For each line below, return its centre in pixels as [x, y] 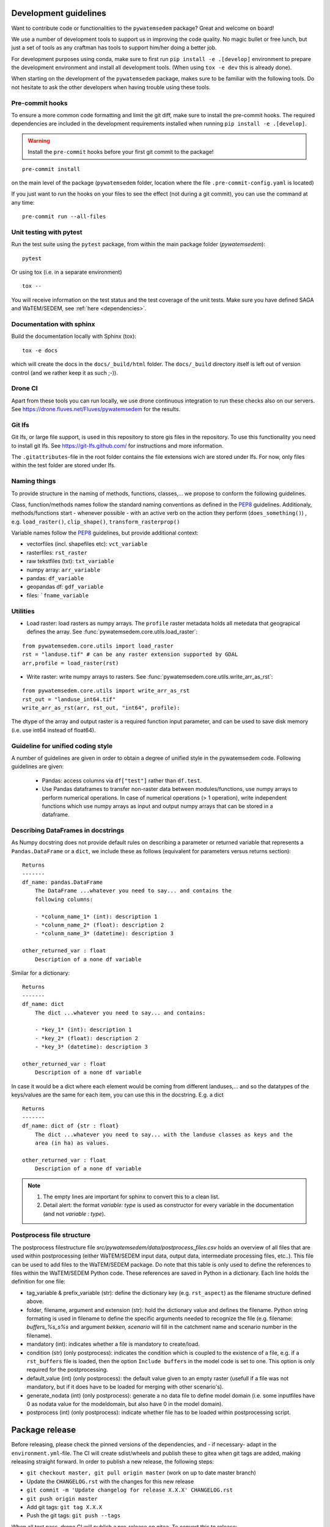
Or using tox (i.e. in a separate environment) [67, 272]
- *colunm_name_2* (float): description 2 [99, 925]
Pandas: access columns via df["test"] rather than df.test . [122, 780]
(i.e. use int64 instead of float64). [53, 730]
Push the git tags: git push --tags [74, 1515]
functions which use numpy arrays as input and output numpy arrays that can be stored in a [157, 806]
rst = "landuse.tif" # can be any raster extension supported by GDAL [130, 654]
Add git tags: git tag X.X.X [64, 1507]
